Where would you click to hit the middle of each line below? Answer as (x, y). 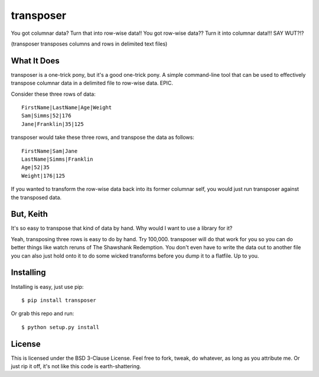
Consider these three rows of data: (53, 94)
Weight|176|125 (43, 175)
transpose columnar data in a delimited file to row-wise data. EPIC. (92, 83)
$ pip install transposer (59, 300)
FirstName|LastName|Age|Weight (67, 108)
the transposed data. (36, 197)
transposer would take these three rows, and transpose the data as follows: (102, 137)
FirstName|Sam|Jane (50, 151)
